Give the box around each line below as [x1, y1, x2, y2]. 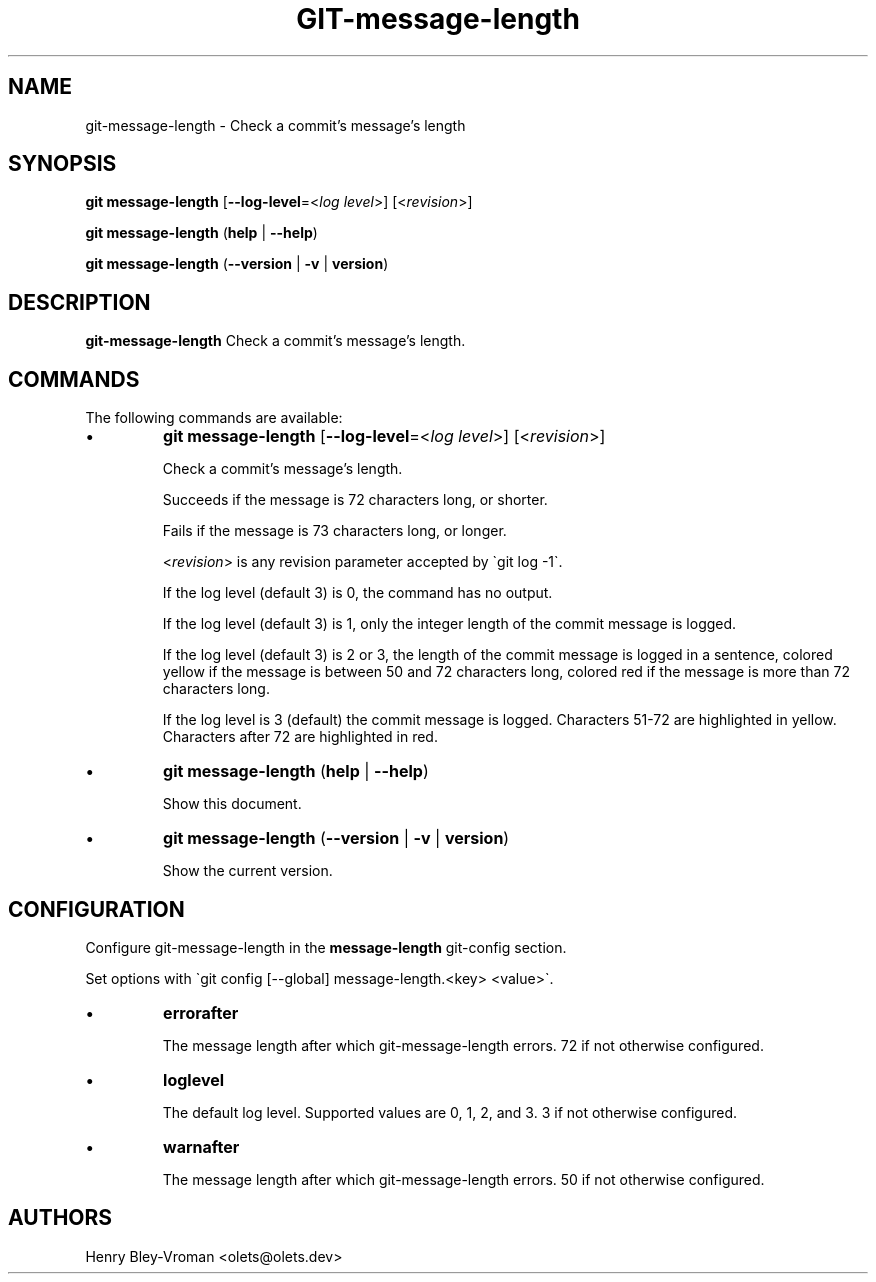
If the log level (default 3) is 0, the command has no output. [162, 584, 553, 602]
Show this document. [162, 795, 302, 813]
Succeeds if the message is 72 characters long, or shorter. [162, 491, 548, 509]
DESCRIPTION [8, 289, 151, 315]
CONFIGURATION [8, 896, 185, 922]
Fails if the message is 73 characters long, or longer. [162, 522, 507, 540]
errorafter [163, 1002, 239, 1023]
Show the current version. [162, 862, 333, 880]
